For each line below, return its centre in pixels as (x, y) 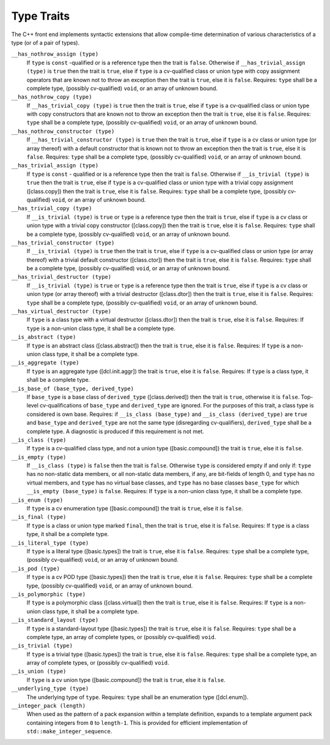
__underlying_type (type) (50, 689)
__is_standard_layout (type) (55, 620)
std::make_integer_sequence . (69, 732)
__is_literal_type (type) (50, 543)
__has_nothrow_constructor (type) (63, 131)
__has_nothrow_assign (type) (55, 54)
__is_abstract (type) (44, 337)
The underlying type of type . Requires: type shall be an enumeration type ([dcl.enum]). (137, 697)
